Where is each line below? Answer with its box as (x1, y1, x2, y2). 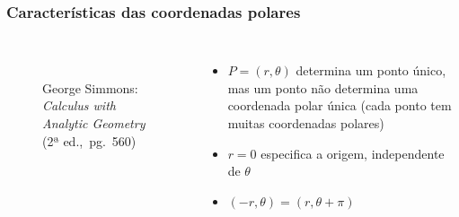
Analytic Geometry (42, 114, 146, 132)
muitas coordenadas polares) (227, 114, 384, 132)
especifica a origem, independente (260, 143, 445, 162)
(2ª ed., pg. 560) (42, 131, 137, 150)
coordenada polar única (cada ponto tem (227, 96, 452, 115)
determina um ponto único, (296, 61, 446, 80)
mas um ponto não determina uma (227, 78, 419, 97)
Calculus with (42, 96, 116, 115)
